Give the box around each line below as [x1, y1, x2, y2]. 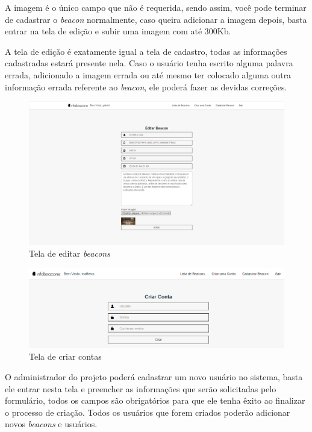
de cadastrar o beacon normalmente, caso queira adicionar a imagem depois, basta [5, 13, 307, 25]
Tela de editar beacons [29, 247, 110, 260]
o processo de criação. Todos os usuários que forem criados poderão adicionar [5, 405, 290, 418]
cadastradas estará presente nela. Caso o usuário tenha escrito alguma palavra [5, 57, 293, 69]
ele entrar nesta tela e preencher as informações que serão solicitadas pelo [5, 382, 276, 395]
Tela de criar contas [29, 350, 102, 363]
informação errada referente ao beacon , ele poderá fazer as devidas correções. [5, 80, 287, 93]
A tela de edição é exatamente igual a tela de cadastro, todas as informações [5, 45, 287, 57]
